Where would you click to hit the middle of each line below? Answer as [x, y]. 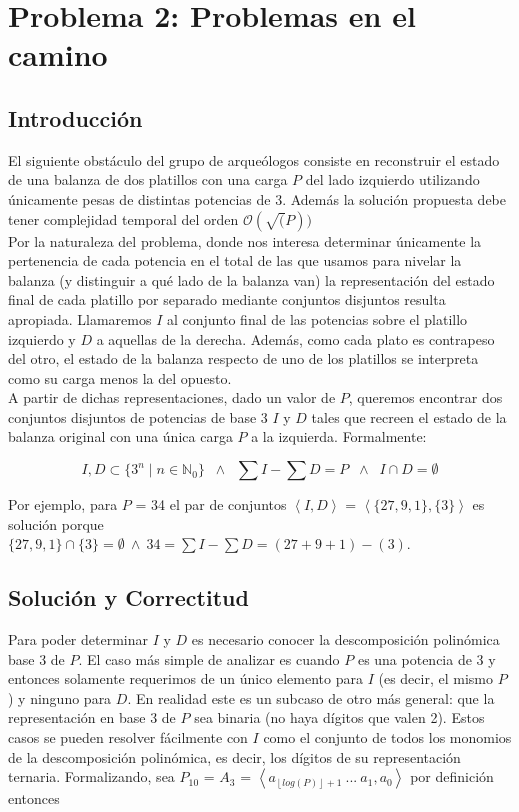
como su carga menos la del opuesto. [120, 377]
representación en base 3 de [92, 717]
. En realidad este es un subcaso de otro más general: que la [311, 697]
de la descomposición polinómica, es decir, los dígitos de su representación [234, 756]
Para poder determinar [78, 639]
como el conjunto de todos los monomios [387, 737]
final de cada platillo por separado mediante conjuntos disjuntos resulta [227, 299]
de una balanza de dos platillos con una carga [148, 179]
